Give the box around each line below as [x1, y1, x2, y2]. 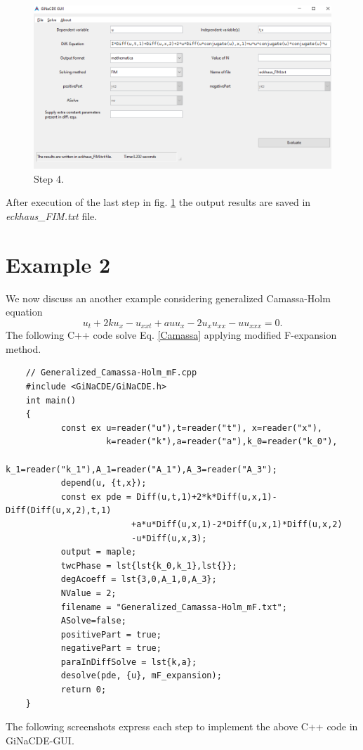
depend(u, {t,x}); [60, 478, 147, 489]
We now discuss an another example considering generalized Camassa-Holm [6, 290, 331, 305]
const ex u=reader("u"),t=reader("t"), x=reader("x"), [60, 422, 323, 433]
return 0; [60, 685, 107, 695]
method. [6, 341, 41, 356]
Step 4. [34, 171, 64, 186]
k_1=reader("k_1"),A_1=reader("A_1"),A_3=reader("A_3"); [6, 464, 277, 474]
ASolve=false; [60, 616, 126, 626]
